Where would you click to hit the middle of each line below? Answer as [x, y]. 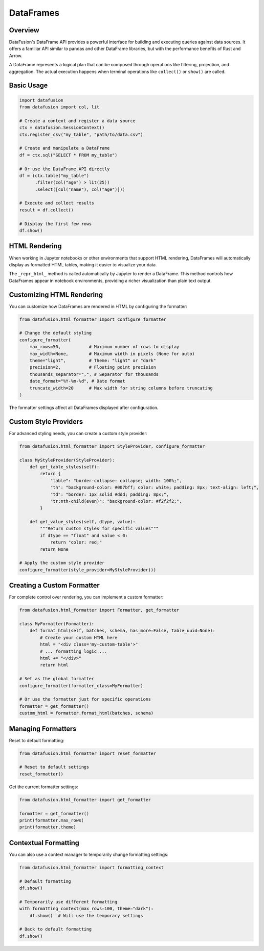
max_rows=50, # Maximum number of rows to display [104, 347]
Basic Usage [28, 86]
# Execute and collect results [57, 203]
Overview [24, 30]
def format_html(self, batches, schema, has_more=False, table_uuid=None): [122, 631]
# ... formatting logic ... [74, 651]
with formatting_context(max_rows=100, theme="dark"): [86, 909]
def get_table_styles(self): [65, 467]
